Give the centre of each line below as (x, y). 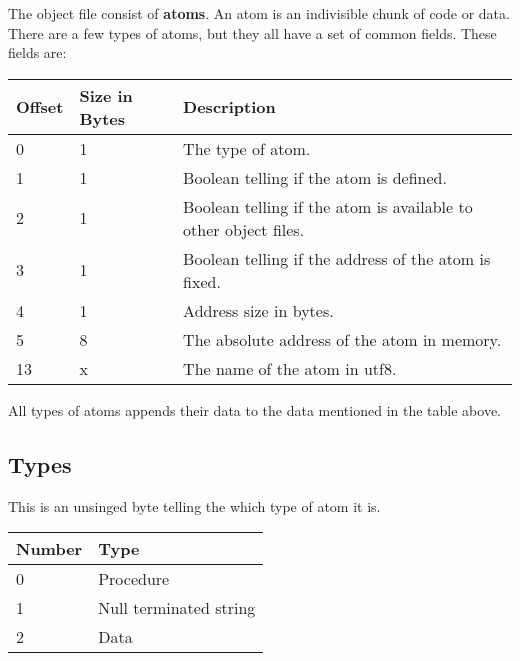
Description (229, 107)
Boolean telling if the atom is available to (328, 206)
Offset (40, 107)
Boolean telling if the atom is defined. (315, 177)
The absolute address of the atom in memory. (342, 339)
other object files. (244, 229)
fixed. (202, 281)
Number (49, 549)
